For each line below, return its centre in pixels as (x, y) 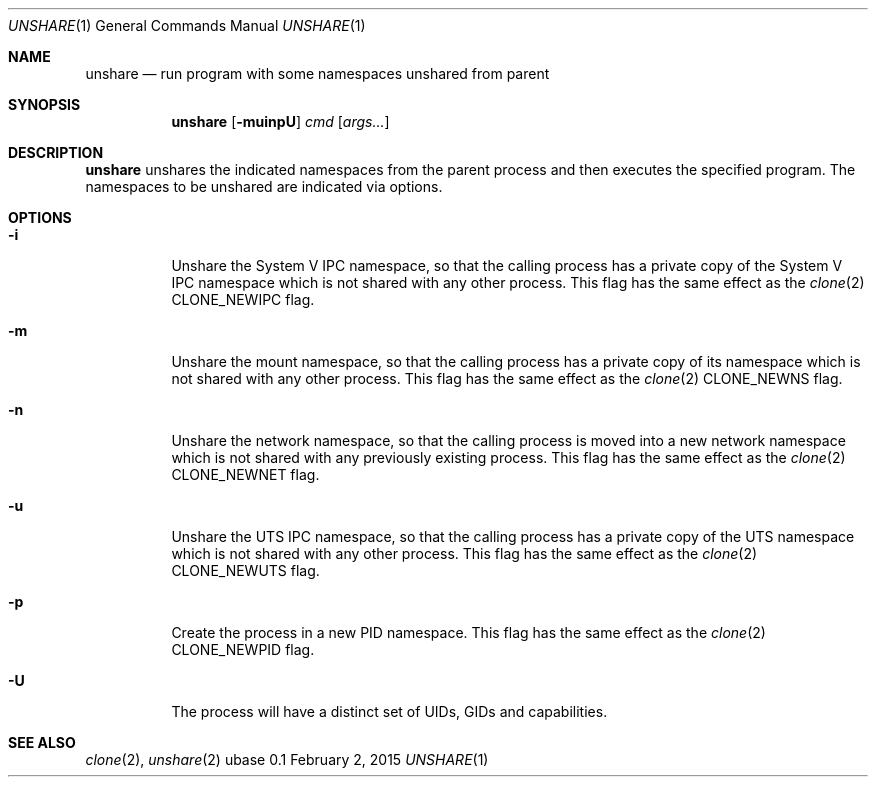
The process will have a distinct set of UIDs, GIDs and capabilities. (389, 711)
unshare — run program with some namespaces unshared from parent (317, 73)
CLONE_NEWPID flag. (243, 649)
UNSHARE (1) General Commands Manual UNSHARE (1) (187, 25)
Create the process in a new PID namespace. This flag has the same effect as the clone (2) (468, 632)
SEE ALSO (42, 742)
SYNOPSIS (44, 104)
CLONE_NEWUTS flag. (245, 570)
